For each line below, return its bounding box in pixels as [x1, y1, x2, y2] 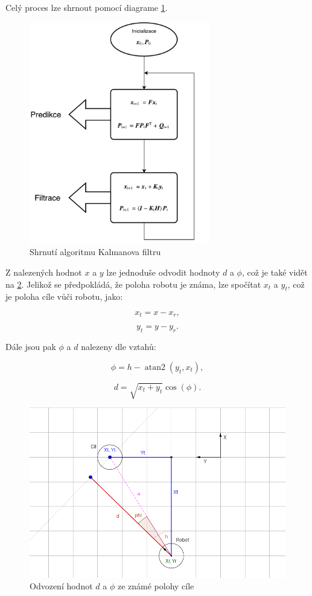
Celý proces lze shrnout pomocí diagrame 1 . [5, 1, 168, 13]
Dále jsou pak [5, 340, 56, 353]
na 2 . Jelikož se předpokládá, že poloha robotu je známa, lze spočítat [5, 277, 261, 290]
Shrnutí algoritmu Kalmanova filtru [30, 245, 161, 258]
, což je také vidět [241, 265, 308, 278]
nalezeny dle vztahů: [81, 340, 156, 353]
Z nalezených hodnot [5, 265, 82, 278]
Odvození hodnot [30, 580, 93, 592]
